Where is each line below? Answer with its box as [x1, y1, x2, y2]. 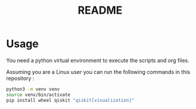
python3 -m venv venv [6, 86, 60, 92]
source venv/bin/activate [6, 92, 70, 98]
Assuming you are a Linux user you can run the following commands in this [6, 68, 191, 75]
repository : [6, 74, 35, 82]
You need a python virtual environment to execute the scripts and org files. [6, 57, 189, 64]
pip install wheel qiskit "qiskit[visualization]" [6, 97, 135, 103]
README [77, 4, 123, 17]
